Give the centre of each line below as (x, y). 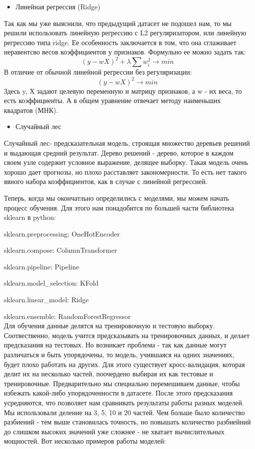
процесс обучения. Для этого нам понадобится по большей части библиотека (119, 207)
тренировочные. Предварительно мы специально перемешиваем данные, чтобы (122, 383)
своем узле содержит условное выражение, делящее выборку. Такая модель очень (126, 162)
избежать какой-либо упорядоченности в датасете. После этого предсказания (118, 393)
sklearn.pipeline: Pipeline (42, 266)
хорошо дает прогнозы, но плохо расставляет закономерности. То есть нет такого (125, 172)
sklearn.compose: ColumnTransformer (61, 250)
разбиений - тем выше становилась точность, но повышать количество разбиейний (127, 422)
